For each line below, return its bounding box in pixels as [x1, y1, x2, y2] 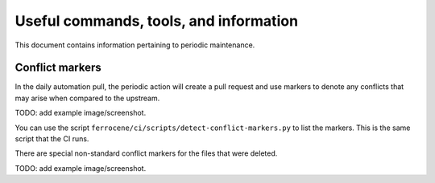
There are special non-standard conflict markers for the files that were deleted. [14, 148, 278, 158]
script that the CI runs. [14, 134, 89, 144]
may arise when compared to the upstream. [14, 93, 160, 103]
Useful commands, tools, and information [14, 12, 298, 30]
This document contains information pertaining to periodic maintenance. [14, 40, 255, 50]
